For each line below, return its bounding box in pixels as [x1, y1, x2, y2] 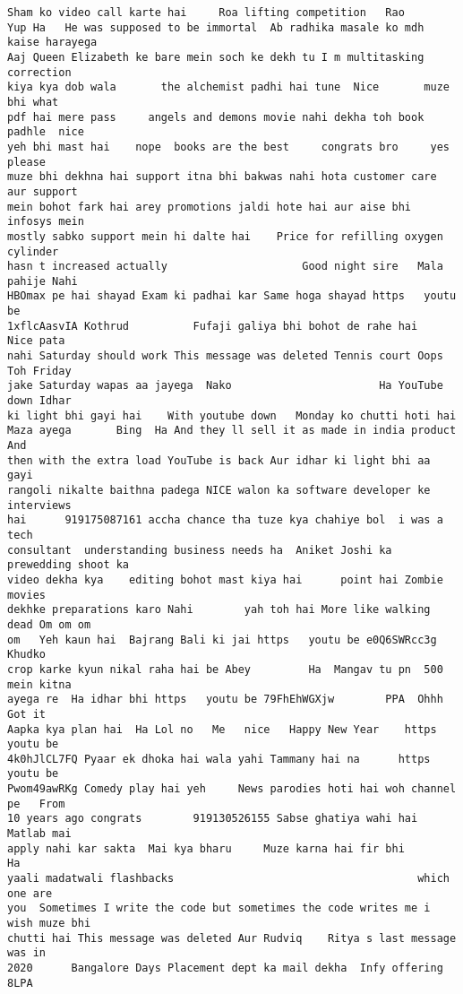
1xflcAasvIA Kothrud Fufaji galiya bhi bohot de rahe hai [7, 319, 418, 333]
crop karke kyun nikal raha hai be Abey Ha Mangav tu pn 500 [7, 662, 443, 676]
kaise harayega [7, 36, 98, 49]
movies [7, 588, 46, 601]
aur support [7, 185, 78, 198]
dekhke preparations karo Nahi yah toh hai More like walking [7, 603, 431, 617]
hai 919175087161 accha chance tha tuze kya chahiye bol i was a [7, 514, 443, 527]
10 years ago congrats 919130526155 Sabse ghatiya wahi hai [7, 812, 418, 825]
